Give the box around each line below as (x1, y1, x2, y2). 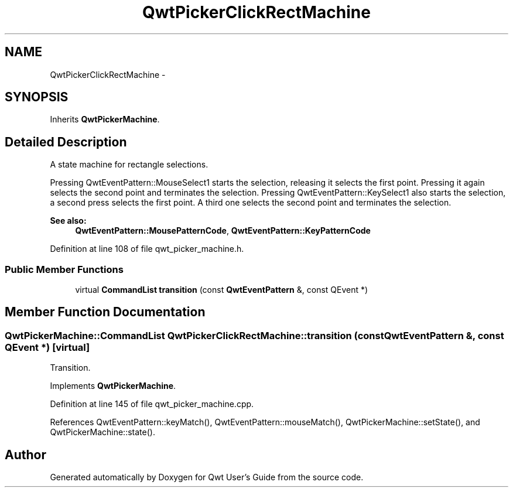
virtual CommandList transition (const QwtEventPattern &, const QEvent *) (75, 285, 368, 295)
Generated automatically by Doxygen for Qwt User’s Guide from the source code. (50, 472, 364, 483)
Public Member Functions (5, 263, 124, 275)
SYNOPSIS (5, 90, 69, 105)
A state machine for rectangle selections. (50, 159, 208, 170)
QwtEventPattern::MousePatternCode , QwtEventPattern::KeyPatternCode (75, 225, 371, 236)
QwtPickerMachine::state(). (50, 427, 155, 438)
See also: (50, 216, 87, 226)
